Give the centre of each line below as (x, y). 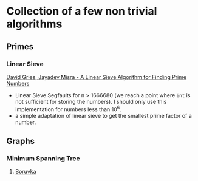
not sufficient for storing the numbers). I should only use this (91, 101)
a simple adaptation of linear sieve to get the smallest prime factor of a (104, 115)
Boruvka (26, 172)
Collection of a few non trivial (82, 11)
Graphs (21, 141)
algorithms (34, 24)
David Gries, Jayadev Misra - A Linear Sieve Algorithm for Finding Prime (97, 77)
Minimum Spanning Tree (43, 158)
